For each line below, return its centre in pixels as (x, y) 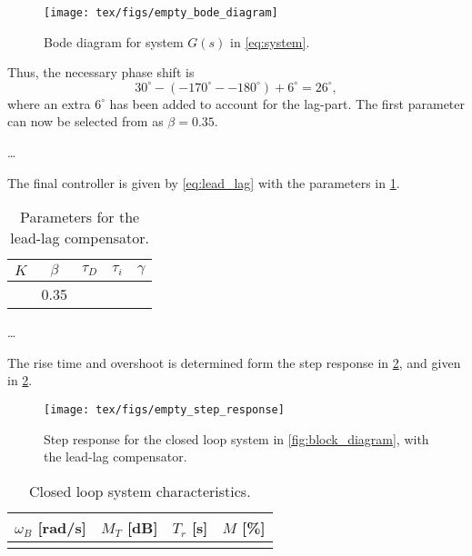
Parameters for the (80, 217)
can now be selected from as (85, 121)
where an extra (49, 103)
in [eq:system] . (270, 41)
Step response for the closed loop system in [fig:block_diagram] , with (236, 438)
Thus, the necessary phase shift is (101, 72)
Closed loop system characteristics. (140, 491)
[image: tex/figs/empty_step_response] (164, 410)
